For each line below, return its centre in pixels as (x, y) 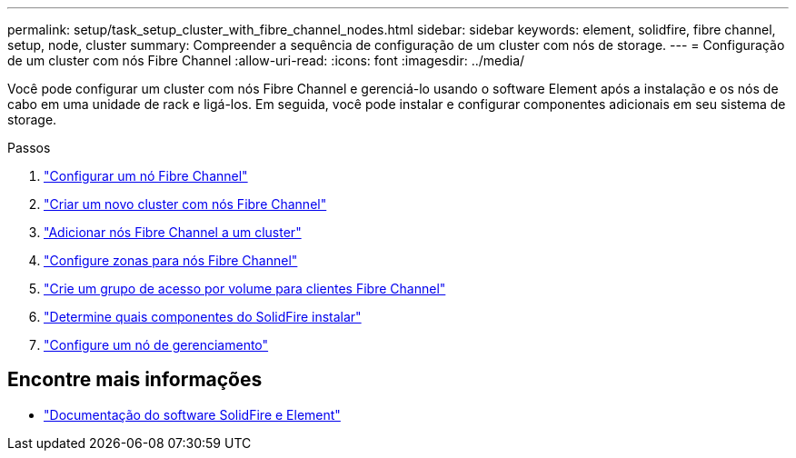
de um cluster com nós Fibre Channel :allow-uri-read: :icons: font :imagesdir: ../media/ (266, 60)
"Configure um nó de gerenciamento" (156, 345)
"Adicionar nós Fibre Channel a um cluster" (173, 232)
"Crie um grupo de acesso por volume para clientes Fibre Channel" (245, 289)
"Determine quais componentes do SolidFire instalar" (203, 317)
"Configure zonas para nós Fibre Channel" (171, 260)
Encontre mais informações (135, 380)
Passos (29, 148)
